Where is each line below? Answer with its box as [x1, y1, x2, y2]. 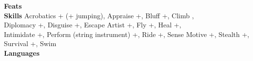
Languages [4, 48, 40, 58]
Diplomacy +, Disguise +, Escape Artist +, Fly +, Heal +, [4, 20, 181, 30]
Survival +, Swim [4, 38, 57, 49]
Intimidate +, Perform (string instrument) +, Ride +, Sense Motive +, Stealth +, [4, 29, 250, 39]
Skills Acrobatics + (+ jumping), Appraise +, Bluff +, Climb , [4, 10, 194, 20]
